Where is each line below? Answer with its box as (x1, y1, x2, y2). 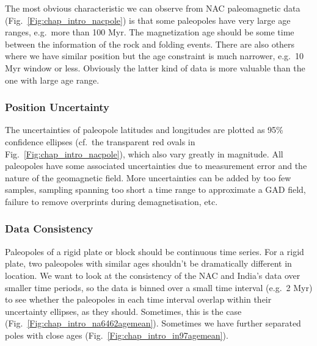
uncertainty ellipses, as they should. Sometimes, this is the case (5, 305, 242, 317)
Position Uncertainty (5, 99, 110, 115)
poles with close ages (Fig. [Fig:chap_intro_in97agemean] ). (5, 328, 228, 341)
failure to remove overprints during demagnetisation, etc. (5, 195, 218, 207)
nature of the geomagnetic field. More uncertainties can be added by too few (5, 171, 291, 184)
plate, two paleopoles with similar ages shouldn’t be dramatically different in (5, 257, 292, 270)
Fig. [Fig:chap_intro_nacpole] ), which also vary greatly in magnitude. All (5, 147, 283, 160)
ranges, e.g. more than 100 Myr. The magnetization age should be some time (5, 26, 294, 38)
